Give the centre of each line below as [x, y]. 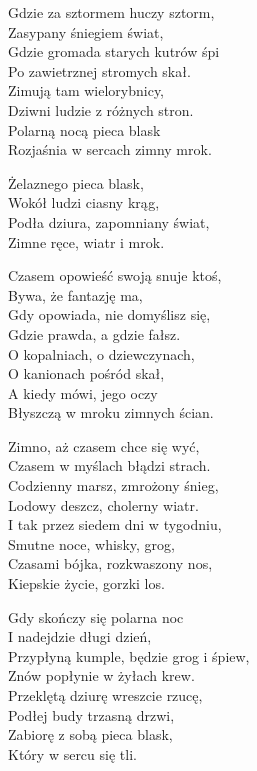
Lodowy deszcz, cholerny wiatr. [103, 504]
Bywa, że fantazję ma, [75, 294]
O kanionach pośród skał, [86, 373]
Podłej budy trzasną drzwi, [91, 714]
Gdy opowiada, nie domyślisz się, [109, 314]
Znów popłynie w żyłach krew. [101, 675]
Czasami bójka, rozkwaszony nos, [110, 563]
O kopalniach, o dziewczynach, [101, 353]
